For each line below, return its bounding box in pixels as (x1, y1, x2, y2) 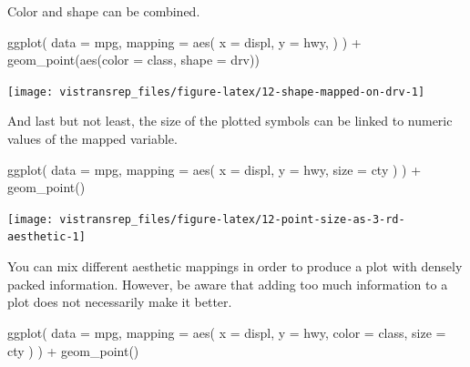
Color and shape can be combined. (7, 2, 200, 20)
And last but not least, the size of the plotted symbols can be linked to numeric (7, 111, 453, 130)
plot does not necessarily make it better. (7, 292, 232, 311)
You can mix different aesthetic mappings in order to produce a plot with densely (7, 257, 463, 276)
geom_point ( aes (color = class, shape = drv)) (7, 50, 260, 69)
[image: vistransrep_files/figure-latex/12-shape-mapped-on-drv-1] (7, 85, 425, 98)
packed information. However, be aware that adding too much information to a (7, 274, 448, 293)
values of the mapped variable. (7, 129, 178, 148)
